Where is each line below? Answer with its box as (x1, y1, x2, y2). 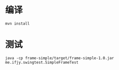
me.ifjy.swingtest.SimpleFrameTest (5, 60, 79, 65)
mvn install (5, 21, 30, 26)
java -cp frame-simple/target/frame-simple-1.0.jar (5, 55, 114, 61)
